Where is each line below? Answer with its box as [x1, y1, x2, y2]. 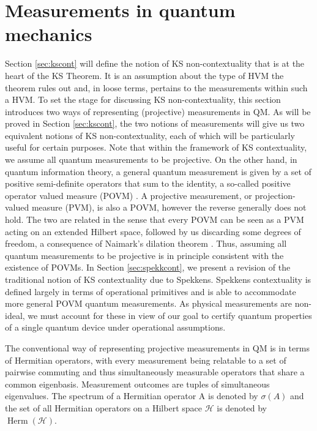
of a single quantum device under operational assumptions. [5, 321, 226, 334]
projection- [255, 189, 296, 201]
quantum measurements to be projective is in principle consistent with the [5, 249, 284, 261]
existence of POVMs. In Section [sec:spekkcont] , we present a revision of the [5, 261, 291, 274]
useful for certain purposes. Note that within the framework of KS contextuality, [5, 141, 307, 154]
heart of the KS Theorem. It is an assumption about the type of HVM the [5, 69, 284, 81]
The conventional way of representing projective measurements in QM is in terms [5, 341, 310, 354]
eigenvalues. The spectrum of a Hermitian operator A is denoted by [5, 389, 258, 402]
